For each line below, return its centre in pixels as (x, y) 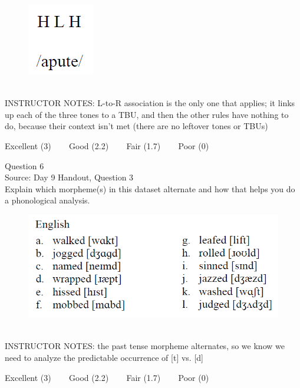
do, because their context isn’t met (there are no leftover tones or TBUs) (136, 126)
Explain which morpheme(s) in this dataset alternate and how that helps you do (150, 188)
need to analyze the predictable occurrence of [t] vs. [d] (104, 357)
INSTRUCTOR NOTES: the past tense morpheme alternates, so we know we (145, 346)
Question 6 (24, 165)
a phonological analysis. (47, 200)
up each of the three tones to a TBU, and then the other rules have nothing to (147, 114)
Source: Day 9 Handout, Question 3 (69, 177)
